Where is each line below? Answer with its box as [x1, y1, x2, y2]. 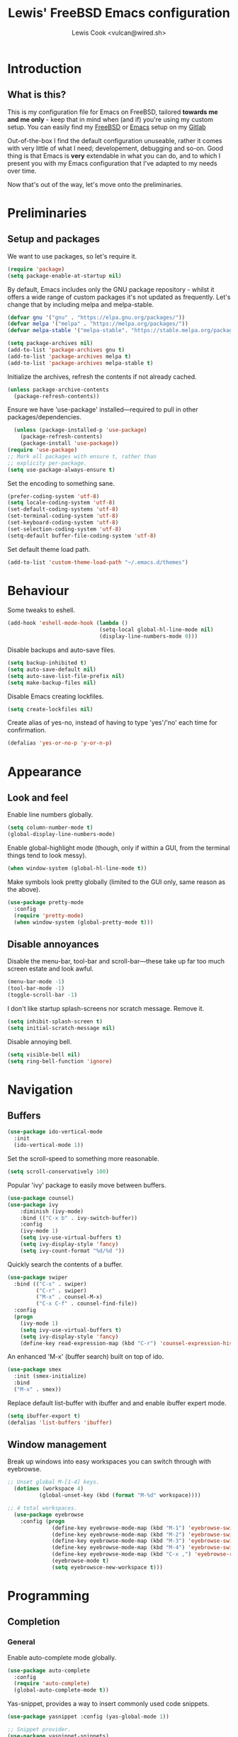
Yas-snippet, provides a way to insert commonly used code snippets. [7, 1699, 210, 1708]
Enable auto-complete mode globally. [7, 1653, 117, 1662]
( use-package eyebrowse [13, 1511, 84, 1518]
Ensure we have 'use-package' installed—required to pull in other [7, 405, 198, 414]
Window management [7, 1439, 108, 1451]
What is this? [7, 89, 67, 101]
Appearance [7, 764, 82, 780]
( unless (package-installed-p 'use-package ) [13, 426, 147, 434]
